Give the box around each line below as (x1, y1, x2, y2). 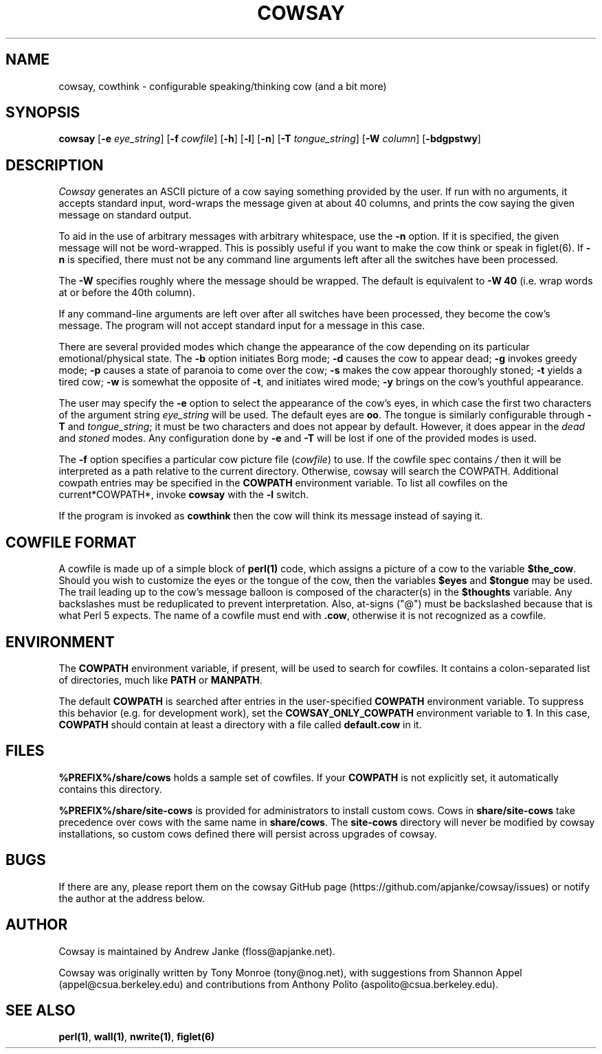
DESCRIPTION (5, 156, 104, 174)
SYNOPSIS (5, 104, 80, 122)
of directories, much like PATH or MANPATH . (58, 673, 263, 686)
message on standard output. (58, 209, 192, 221)
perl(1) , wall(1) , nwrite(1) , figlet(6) (58, 1031, 215, 1043)
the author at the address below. (58, 892, 205, 904)
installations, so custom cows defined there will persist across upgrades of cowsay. (58, 827, 437, 840)
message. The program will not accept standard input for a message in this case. (58, 319, 425, 332)
